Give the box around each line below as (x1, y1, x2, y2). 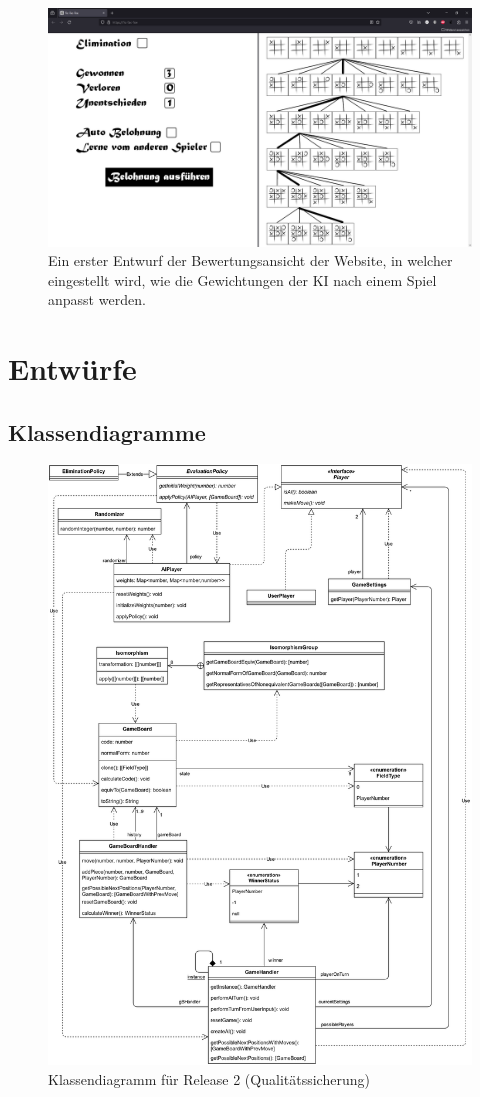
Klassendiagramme (8, 416, 206, 447)
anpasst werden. (48, 289, 146, 310)
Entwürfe (8, 348, 137, 389)
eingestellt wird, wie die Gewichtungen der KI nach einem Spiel (48, 269, 437, 290)
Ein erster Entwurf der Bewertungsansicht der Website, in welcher (48, 250, 453, 271)
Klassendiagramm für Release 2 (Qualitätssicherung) (48, 1068, 370, 1089)
